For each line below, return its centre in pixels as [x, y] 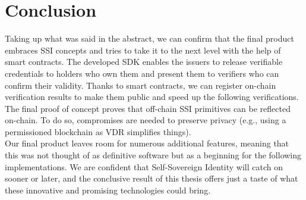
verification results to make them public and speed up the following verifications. [152, 97]
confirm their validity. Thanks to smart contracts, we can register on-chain [141, 85]
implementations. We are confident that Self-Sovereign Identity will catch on [144, 166]
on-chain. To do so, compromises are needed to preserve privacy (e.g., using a [146, 120]
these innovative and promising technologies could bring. [108, 190]
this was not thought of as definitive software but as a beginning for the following [153, 155]
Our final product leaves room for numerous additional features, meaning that [147, 143]
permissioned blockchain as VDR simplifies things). [98, 131]
